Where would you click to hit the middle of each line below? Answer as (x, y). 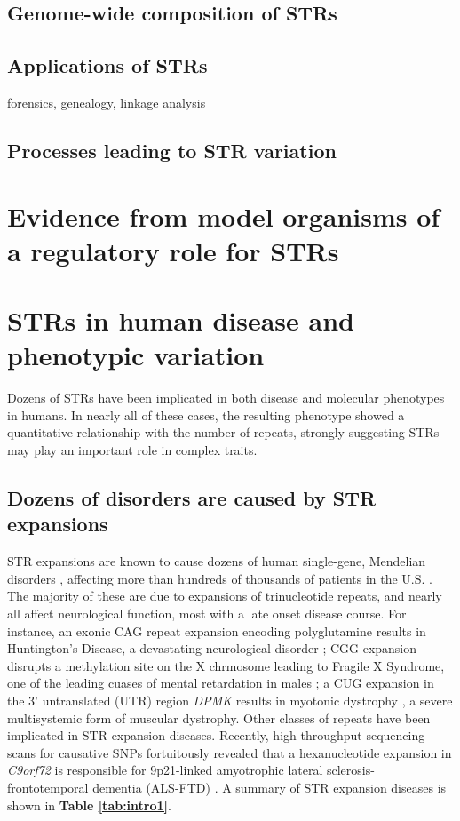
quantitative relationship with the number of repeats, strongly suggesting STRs (223, 432)
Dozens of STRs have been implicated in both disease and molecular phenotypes (226, 398)
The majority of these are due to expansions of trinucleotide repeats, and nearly (225, 596)
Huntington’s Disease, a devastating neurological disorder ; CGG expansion (212, 648)
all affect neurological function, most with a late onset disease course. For (207, 613)
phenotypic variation (136, 355)
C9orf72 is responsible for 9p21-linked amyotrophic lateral (165, 770)
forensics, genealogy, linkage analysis (107, 102)
